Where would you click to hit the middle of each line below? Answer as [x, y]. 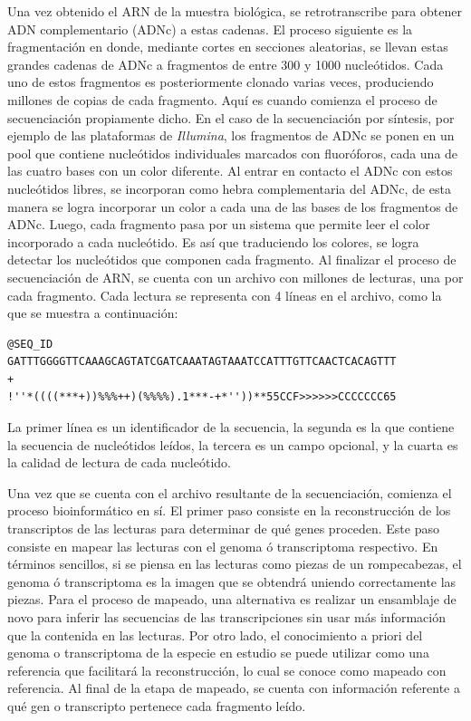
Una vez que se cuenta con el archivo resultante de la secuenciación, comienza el [230, 492]
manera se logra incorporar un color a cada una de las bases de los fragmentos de [233, 206]
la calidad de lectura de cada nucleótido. [119, 462]
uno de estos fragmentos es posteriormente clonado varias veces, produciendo [221, 82]
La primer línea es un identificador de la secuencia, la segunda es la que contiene [231, 427]
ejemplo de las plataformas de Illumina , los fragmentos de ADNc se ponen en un [231, 135]
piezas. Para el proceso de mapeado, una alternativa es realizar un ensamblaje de [232, 599]
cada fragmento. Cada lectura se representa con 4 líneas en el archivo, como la [225, 295]
